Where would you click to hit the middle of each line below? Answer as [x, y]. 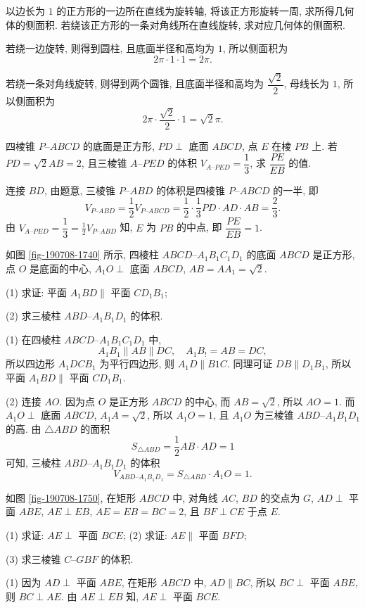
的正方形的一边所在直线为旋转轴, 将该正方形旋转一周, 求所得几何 [205, 11]
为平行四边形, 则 [137, 363]
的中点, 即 [199, 227]
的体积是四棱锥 [191, 190]
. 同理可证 [250, 363]
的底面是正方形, [119, 146]
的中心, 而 [208, 401]
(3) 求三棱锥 [33, 558]
